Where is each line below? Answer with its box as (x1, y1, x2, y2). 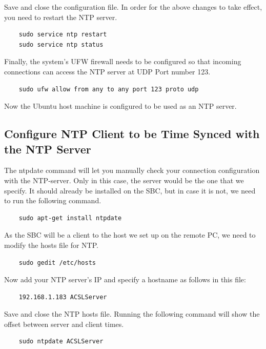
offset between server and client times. (4, 318, 124, 329)
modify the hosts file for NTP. (4, 239, 98, 250)
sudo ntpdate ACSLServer (18, 338, 104, 345)
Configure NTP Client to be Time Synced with (4, 126, 260, 142)
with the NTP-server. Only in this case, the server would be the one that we (4, 174, 244, 185)
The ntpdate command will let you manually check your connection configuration (4, 165, 260, 176)
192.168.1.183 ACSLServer (18, 293, 107, 301)
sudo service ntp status (18, 41, 104, 48)
